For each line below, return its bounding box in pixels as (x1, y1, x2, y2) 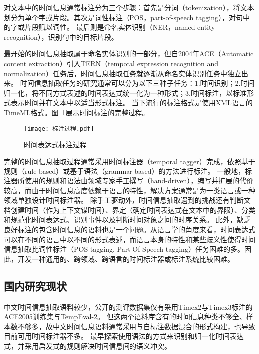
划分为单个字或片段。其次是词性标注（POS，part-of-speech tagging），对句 (4, 12, 243, 22)
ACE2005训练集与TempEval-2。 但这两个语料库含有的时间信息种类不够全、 (4, 311, 246, 322)
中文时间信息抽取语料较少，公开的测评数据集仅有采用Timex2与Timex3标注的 (4, 301, 253, 312)
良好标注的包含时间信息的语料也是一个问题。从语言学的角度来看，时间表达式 (4, 224, 255, 234)
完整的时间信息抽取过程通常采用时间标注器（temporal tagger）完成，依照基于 (4, 156, 255, 166)
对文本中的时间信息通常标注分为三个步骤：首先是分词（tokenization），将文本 (4, 2, 254, 12)
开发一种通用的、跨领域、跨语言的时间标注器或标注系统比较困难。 (17, 253, 234, 264)
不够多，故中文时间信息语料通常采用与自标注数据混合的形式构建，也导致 (17, 321, 255, 331)
